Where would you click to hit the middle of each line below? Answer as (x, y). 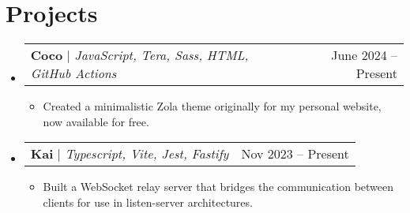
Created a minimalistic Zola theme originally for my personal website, (212, 106)
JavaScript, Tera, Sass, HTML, (162, 55)
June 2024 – (364, 55)
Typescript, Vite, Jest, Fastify (147, 154)
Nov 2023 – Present (295, 154)
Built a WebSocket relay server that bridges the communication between (218, 187)
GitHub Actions (73, 73)
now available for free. (96, 121)
